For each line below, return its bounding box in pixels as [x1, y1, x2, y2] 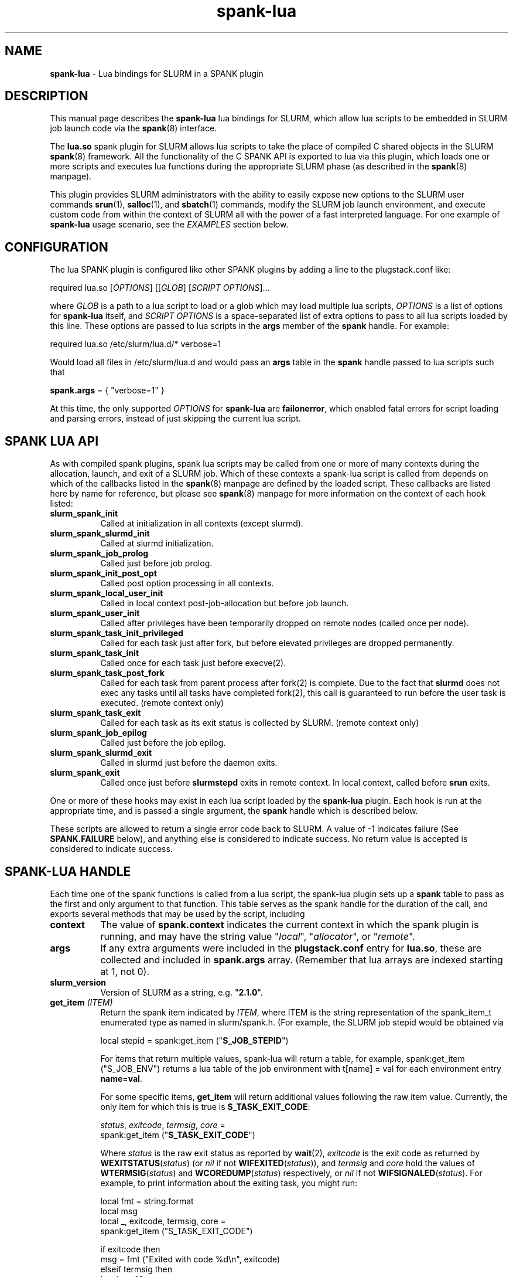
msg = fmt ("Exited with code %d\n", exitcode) [100, 1254, 281, 1264]
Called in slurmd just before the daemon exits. [100, 758, 278, 768]
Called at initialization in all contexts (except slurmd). [100, 518, 303, 529]
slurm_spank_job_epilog [50, 728, 147, 738]
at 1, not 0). [100, 965, 150, 977]
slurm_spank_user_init [50, 608, 140, 619]
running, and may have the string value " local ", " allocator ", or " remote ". [100, 930, 415, 942]
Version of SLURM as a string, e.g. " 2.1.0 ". [100, 987, 263, 997]
